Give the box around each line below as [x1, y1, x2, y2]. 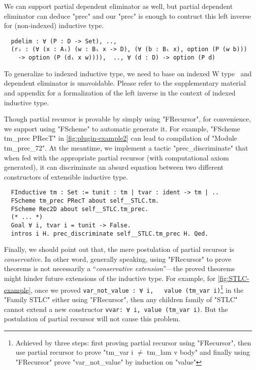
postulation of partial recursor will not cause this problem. [4, 313, 181, 324]
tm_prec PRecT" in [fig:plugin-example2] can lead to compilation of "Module [4, 133, 237, 143]
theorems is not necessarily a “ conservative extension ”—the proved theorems [4, 263, 235, 274]
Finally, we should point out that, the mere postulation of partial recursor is [4, 244, 234, 254]
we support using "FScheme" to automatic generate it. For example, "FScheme [4, 123, 240, 133]
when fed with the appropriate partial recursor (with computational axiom [4, 152, 229, 162]
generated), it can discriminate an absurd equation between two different [4, 162, 224, 172]
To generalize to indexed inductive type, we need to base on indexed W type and [4, 68, 252, 78]
